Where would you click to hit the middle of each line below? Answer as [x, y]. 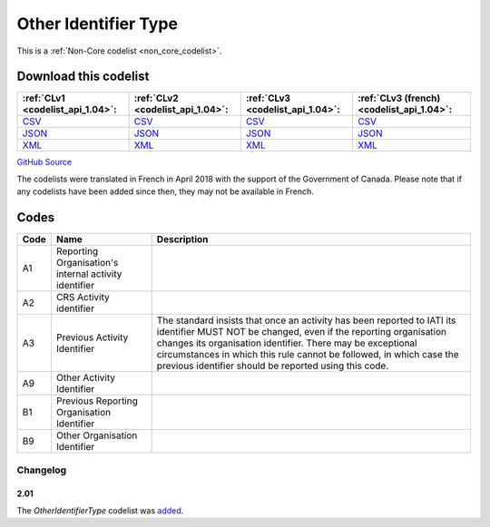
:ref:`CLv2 [156, 98]
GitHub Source [44, 162]
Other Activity [85, 378]
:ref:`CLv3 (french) [399, 98]
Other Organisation [97, 435]
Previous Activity [92, 337]
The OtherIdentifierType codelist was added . [100, 510]
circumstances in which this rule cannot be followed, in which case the [308, 355]
